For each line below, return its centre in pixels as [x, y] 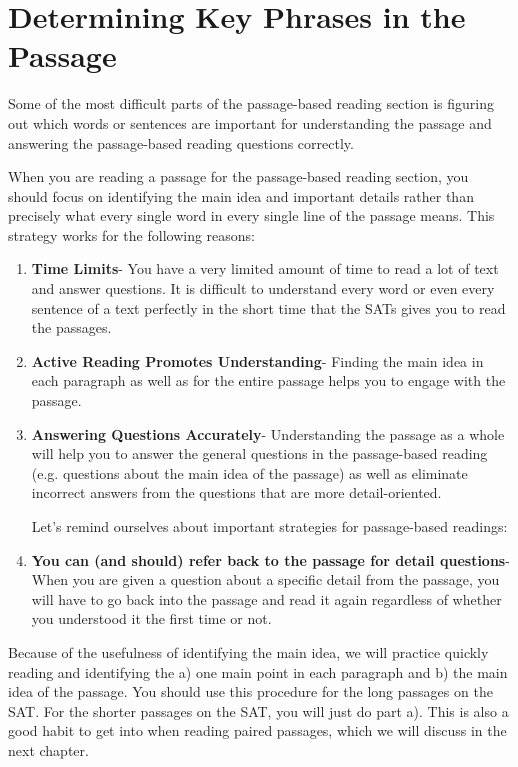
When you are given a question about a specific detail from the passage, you [265, 579]
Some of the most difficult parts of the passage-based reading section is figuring [251, 103]
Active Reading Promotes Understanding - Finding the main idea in [257, 360]
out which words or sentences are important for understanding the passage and [250, 122]
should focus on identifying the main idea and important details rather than [241, 195]
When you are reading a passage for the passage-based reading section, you [238, 176]
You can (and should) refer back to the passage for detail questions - [270, 559]
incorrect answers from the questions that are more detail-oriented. [236, 492]
